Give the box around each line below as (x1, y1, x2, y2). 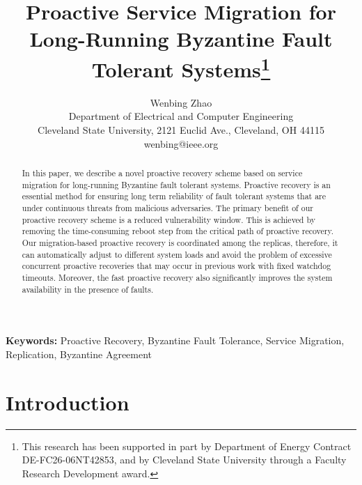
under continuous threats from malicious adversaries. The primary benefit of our (22, 201, 313, 213)
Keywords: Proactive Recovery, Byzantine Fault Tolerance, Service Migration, (6, 333, 345, 348)
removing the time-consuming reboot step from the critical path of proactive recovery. (22, 225, 334, 237)
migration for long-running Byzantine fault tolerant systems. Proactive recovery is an (22, 178, 331, 190)
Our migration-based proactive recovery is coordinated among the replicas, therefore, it (22, 236, 338, 248)
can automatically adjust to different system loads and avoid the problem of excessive (22, 248, 332, 260)
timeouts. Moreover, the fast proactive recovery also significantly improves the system (22, 271, 333, 283)
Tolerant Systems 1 (91, 52, 271, 83)
